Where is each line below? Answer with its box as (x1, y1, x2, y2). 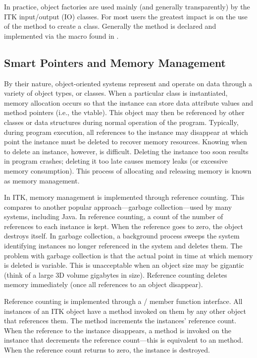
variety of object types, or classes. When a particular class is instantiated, (4, 88, 228, 98)
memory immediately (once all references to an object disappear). (4, 279, 203, 290)
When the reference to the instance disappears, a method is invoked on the (4, 325, 231, 335)
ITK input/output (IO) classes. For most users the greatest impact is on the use (4, 11, 248, 21)
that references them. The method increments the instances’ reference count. (4, 315, 237, 326)
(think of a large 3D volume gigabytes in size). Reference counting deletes (4, 269, 227, 280)
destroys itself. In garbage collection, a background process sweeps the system (4, 231, 240, 241)
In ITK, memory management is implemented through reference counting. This (4, 192, 245, 202)
